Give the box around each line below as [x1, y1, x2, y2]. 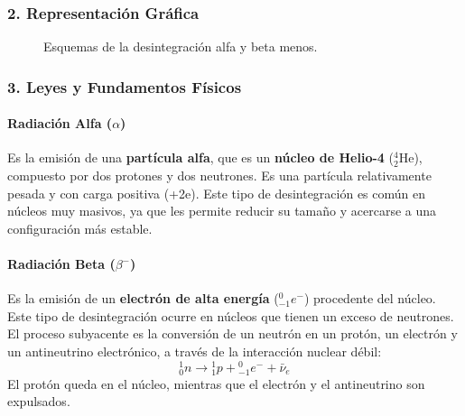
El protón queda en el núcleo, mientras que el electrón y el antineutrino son [7, 374, 425, 393]
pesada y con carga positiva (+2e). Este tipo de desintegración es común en [7, 183, 426, 202]
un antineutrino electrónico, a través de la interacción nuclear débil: [7, 342, 382, 360]
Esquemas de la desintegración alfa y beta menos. [43, 37, 318, 56]
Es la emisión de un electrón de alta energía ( [7, 289, 279, 308]
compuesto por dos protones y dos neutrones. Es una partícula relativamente [7, 166, 432, 185]
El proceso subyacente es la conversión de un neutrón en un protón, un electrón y [7, 324, 458, 343]
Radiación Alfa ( [7, 114, 113, 133]
